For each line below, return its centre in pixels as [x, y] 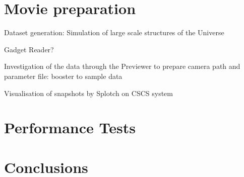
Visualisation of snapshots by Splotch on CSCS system [88, 93]
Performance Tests [70, 127]
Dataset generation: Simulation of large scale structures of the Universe [114, 32]
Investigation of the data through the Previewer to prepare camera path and [122, 66]
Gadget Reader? [29, 49]
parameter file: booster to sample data [63, 76]
